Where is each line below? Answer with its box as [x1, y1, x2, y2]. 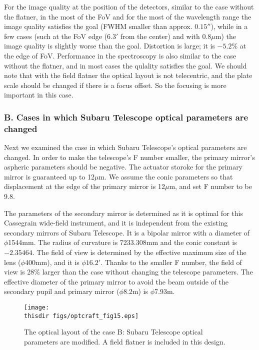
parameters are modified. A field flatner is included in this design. [24, 336, 225, 346]
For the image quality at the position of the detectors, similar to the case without [4, 1, 254, 11]
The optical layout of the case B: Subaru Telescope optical [24, 326, 203, 337]
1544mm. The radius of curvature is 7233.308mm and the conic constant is [8, 237, 237, 247]
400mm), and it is [24, 256, 79, 267]
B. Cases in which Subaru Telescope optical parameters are [4, 110, 248, 123]
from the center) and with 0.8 [120, 30, 211, 41]
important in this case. [4, 89, 73, 100]
